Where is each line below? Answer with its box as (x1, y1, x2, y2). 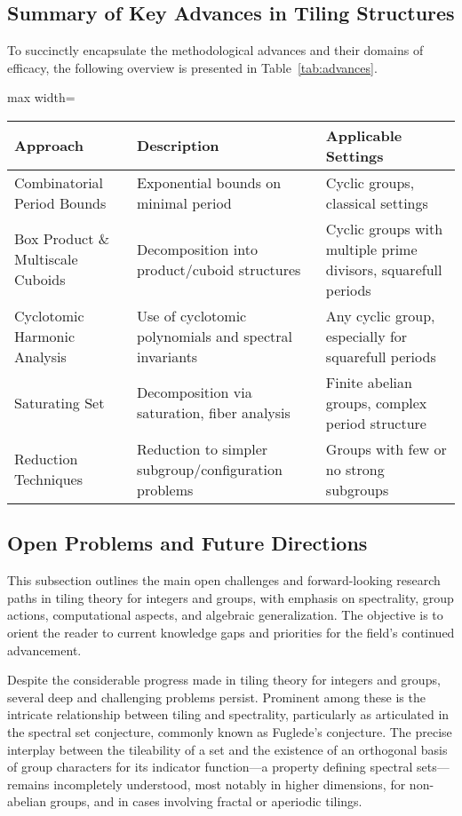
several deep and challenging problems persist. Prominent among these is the (7, 687, 426, 706)
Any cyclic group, (325, 305, 435, 326)
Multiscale (14, 249, 78, 270)
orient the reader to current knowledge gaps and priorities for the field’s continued (7, 622, 455, 641)
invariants (137, 345, 198, 367)
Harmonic (14, 325, 76, 346)
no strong (325, 458, 385, 479)
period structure (325, 412, 426, 433)
